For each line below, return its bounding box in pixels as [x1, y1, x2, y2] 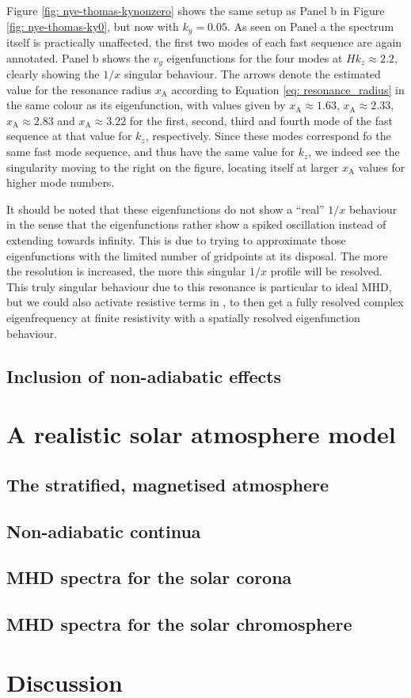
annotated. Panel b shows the [6, 49, 150, 66]
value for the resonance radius [6, 81, 152, 97]
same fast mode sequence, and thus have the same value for [6, 143, 295, 160]
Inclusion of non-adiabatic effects [6, 363, 282, 388]
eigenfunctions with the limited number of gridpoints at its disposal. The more [6, 247, 388, 264]
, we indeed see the [308, 143, 400, 160]
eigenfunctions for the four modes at [166, 49, 343, 66]
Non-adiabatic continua [6, 518, 201, 543]
